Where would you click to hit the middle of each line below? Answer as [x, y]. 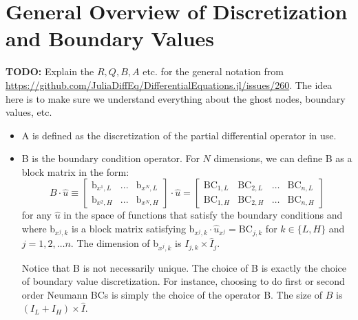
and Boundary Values [110, 38]
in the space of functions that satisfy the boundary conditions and [203, 215]
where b [39, 229]
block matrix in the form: [75, 171]
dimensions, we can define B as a [283, 158]
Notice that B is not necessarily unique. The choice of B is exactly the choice [184, 267]
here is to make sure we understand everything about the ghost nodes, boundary [176, 98]
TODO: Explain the [50, 71]
